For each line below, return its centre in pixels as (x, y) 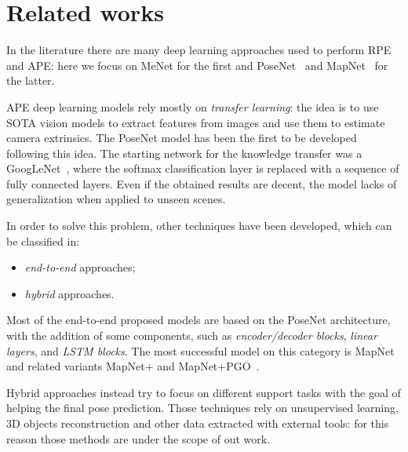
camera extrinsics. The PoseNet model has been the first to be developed (182, 138)
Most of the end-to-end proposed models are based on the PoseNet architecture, (199, 320)
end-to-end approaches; (80, 267)
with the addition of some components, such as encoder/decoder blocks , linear (192, 335)
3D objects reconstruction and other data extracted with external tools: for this (198, 423)
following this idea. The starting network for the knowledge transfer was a (184, 153)
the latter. (31, 80)
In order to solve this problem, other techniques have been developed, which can (199, 226)
